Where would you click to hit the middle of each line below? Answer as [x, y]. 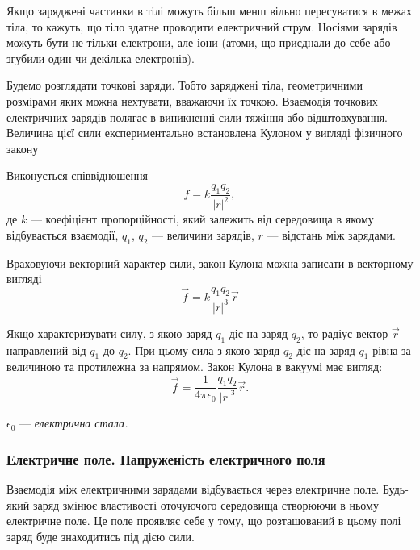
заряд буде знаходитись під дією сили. [101, 537]
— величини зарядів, [203, 234]
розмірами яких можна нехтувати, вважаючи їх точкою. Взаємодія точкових [192, 100]
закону [23, 148]
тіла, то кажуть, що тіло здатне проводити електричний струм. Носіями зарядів [202, 26]
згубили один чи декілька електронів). [101, 58]
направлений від [46, 350]
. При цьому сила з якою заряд [204, 350]
